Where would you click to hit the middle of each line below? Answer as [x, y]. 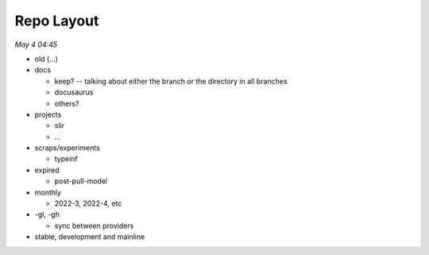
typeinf [66, 159]
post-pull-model [81, 181]
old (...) [46, 59]
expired [47, 170]
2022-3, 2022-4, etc [88, 203]
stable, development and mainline [90, 237]
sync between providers [94, 226]
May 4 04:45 [36, 44]
